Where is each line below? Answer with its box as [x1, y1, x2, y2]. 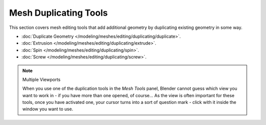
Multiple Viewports [22, 76, 61, 82]
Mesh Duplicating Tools [9, 7, 108, 18]
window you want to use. [22, 106, 73, 112]
